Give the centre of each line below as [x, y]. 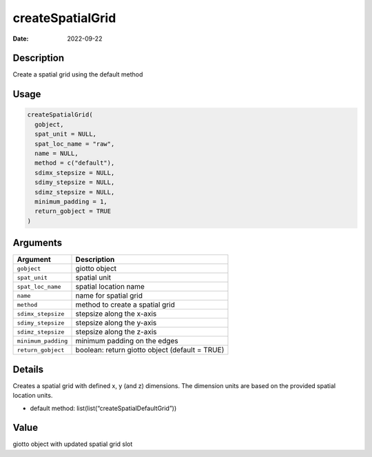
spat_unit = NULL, [65, 134]
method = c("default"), [75, 163]
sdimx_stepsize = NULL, [75, 173]
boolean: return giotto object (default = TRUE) [150, 350]
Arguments [38, 243]
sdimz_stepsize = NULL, [75, 192]
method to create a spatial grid [125, 305]
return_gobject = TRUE [73, 211]
